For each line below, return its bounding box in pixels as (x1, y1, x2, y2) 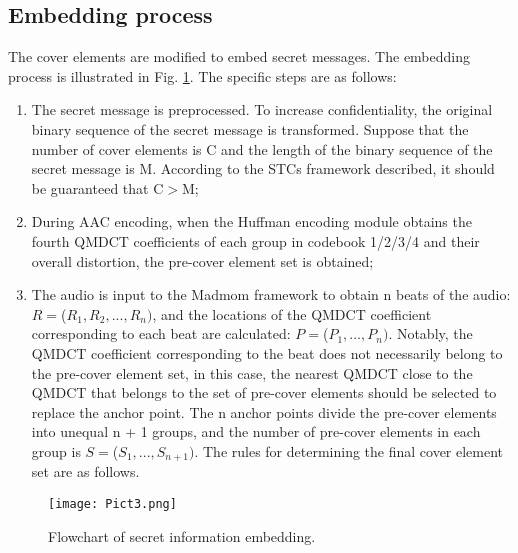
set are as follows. (31, 461, 140, 482)
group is (31, 440, 81, 461)
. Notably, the (388, 323, 473, 344)
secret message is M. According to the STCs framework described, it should (31, 158, 495, 179)
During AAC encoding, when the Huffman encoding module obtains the (31, 211, 472, 232)
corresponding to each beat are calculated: (31, 323, 291, 344)
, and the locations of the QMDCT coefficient (152, 303, 432, 324)
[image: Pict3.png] (48, 496, 177, 511)
